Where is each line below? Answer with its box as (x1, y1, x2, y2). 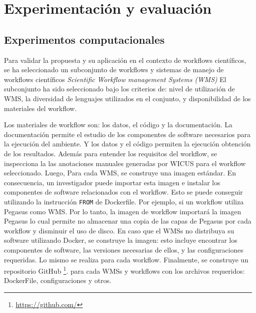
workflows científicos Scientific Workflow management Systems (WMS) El (4, 74, 226, 84)
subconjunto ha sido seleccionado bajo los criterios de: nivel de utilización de (4, 84, 235, 94)
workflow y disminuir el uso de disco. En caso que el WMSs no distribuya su (4, 225, 234, 235)
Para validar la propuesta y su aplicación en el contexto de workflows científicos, (4, 55, 246, 65)
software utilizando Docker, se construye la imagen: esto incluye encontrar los (4, 235, 238, 245)
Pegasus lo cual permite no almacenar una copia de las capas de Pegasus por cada (4, 216, 252, 226)
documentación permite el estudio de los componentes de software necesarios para (4, 129, 251, 139)
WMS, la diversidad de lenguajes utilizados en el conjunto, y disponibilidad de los (4, 93, 251, 103)
